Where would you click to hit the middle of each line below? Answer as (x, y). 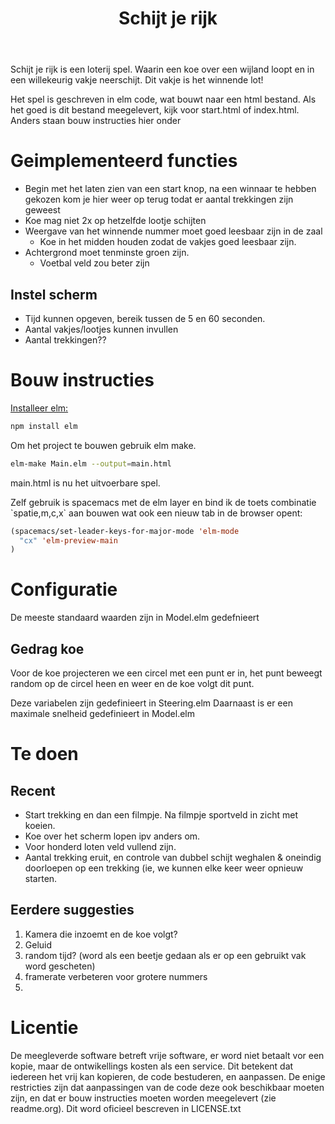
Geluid (38, 944)
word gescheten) (60, 966)
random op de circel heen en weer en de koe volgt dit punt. (132, 683)
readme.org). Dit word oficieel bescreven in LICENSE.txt (126, 1108)
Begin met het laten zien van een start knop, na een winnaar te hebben (170, 189)
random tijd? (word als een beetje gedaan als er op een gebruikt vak (165, 955)
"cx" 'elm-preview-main (68, 540)
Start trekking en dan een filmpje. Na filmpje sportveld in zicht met (161, 815)
